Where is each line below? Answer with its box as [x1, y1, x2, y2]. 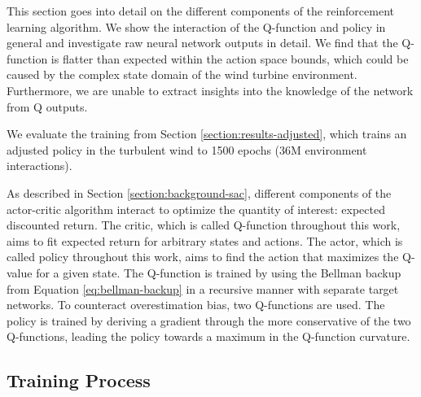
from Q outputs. [7, 98, 88, 115]
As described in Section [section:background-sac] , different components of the [7, 184, 392, 201]
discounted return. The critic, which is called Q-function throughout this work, [7, 216, 401, 233]
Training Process [7, 368, 151, 393]
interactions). [7, 157, 72, 174]
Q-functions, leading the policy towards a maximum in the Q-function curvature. [7, 328, 410, 345]
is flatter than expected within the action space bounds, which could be [50, 50, 409, 67]
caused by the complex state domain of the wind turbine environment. [7, 66, 357, 83]
